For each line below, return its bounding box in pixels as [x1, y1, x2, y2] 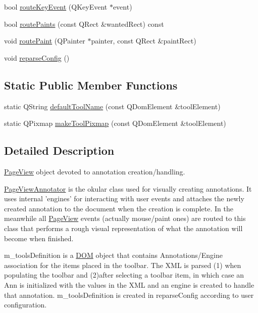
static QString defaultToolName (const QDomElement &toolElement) [4, 101, 221, 111]
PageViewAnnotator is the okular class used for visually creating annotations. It [4, 183, 252, 194]
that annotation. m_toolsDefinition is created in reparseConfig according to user [4, 289, 254, 300]
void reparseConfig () [4, 52, 70, 63]
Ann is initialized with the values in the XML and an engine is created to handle [4, 279, 254, 290]
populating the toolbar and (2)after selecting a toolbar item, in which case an [4, 270, 244, 280]
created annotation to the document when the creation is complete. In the [4, 203, 233, 213]
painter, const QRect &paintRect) [91, 35, 196, 46]
